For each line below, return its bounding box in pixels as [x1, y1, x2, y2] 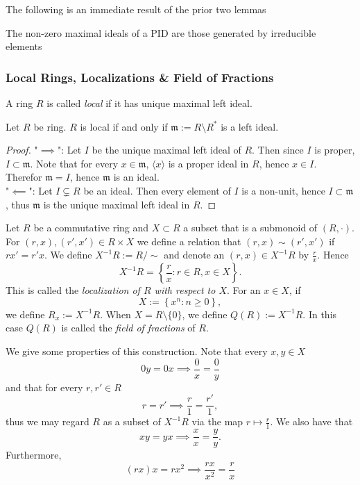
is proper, [314, 142, 355, 157]
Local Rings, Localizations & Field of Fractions [6, 68, 274, 85]
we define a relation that [137, 233, 241, 248]
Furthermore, [6, 447, 62, 462]
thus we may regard [6, 414, 89, 429]
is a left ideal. [221, 119, 279, 133]
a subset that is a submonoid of [183, 220, 318, 235]
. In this [302, 306, 337, 321]
